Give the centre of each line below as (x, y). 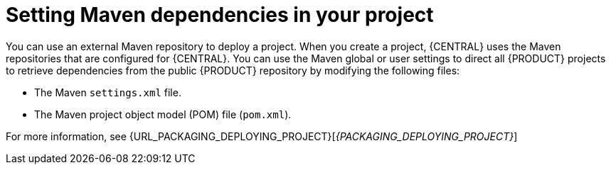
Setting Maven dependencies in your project (220, 15)
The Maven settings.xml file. (108, 92)
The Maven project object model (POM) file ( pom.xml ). (163, 114)
